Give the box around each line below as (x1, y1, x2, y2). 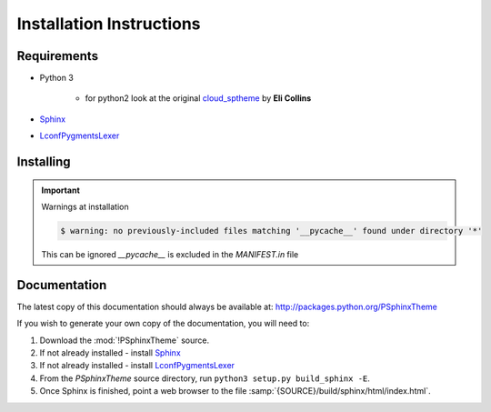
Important (41, 185, 81, 196)
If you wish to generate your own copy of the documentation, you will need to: (16, 318, 310, 329)
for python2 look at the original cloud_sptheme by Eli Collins (85, 93, 312, 104)
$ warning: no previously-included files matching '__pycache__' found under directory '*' (60, 226, 483, 236)
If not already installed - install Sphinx (39, 347, 181, 358)
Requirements (16, 48, 99, 64)
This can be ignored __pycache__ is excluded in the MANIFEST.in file (41, 249, 299, 259)
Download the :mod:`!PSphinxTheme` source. (39, 335, 209, 346)
